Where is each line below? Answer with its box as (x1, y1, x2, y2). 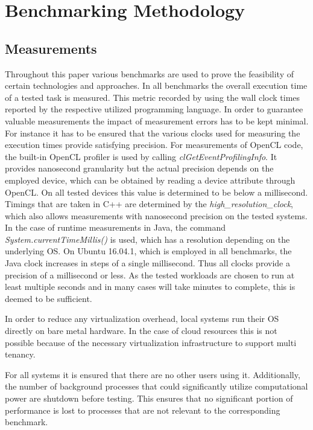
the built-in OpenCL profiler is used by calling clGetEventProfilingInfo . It (5, 150, 277, 162)
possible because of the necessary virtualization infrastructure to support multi (5, 336, 297, 348)
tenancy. (5, 348, 36, 361)
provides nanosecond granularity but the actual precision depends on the (5, 162, 274, 175)
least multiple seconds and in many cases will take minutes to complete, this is (5, 280, 296, 293)
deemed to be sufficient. (5, 292, 92, 304)
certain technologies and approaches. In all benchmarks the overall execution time (5, 79, 308, 92)
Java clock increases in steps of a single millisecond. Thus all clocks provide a (5, 257, 290, 269)
